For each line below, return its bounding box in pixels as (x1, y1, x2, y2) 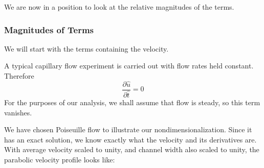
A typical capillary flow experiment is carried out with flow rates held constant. (4, 60, 254, 71)
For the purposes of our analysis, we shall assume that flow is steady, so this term (4, 97, 260, 107)
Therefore (4, 70, 34, 81)
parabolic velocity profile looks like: (4, 154, 115, 164)
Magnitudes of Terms (4, 23, 94, 36)
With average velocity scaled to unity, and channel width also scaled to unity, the (4, 144, 259, 155)
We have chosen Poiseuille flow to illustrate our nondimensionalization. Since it (4, 124, 252, 135)
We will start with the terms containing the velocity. (4, 43, 169, 54)
